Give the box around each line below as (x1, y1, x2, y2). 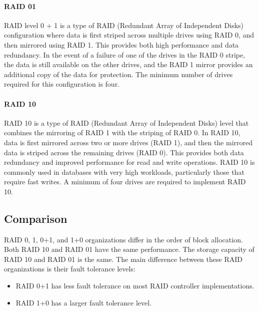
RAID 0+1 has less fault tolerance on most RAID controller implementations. (15, 280, 254, 291)
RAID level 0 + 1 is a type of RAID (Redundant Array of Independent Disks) (4, 20, 244, 30)
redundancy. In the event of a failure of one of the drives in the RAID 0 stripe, (4, 49, 245, 60)
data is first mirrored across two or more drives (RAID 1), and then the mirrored (4, 137, 253, 147)
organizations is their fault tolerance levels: (4, 263, 135, 274)
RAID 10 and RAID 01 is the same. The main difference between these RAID (4, 253, 242, 264)
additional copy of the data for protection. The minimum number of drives (4, 69, 233, 79)
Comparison (4, 210, 67, 226)
